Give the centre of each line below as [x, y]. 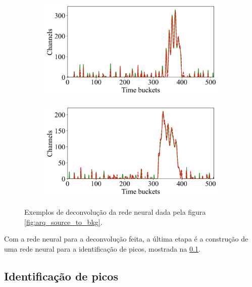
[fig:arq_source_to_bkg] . [63, 222]
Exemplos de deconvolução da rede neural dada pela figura [115, 212]
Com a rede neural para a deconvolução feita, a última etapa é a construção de [126, 239]
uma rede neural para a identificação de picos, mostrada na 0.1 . [102, 248]
